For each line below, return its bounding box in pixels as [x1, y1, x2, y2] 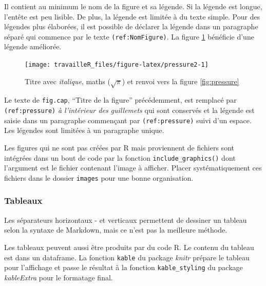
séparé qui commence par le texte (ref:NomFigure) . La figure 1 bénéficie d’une [4, 31, 254, 42]
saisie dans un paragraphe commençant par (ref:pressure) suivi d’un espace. [4, 115, 252, 125]
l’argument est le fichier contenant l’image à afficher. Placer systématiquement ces [4, 162, 262, 173]
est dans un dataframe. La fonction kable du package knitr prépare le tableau [4, 252, 250, 262]
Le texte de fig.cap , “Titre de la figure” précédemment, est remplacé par [4, 94, 237, 105]
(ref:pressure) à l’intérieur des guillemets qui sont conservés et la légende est [4, 105, 255, 116]
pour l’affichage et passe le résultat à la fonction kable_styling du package [4, 262, 243, 273]
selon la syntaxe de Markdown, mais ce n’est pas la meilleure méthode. [4, 224, 227, 235]
